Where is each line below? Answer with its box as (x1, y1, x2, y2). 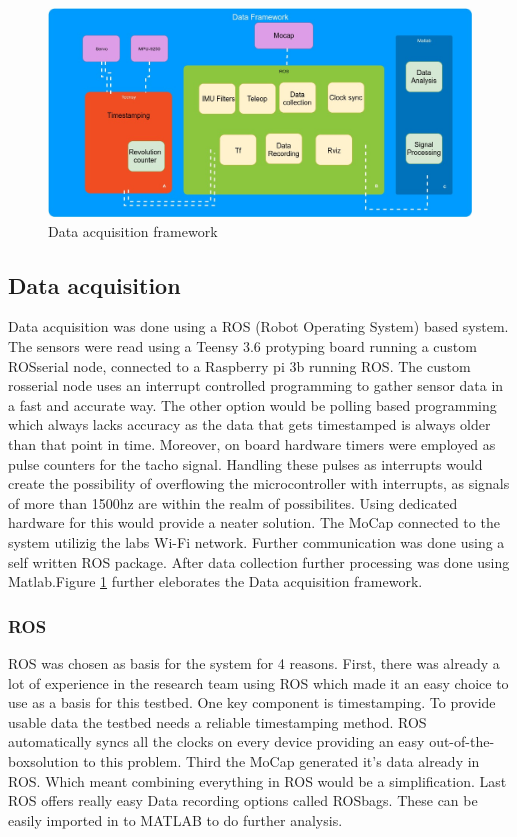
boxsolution (8, 750, 79, 771)
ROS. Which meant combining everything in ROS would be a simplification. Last (8, 770, 507, 791)
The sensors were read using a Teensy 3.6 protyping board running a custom (8, 336, 477, 357)
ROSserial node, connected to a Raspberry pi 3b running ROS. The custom (8, 355, 471, 376)
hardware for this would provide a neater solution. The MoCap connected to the (8, 512, 500, 533)
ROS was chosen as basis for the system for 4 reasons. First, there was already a (8, 653, 500, 674)
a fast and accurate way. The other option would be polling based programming (8, 394, 497, 415)
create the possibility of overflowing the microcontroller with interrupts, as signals (8, 473, 510, 494)
